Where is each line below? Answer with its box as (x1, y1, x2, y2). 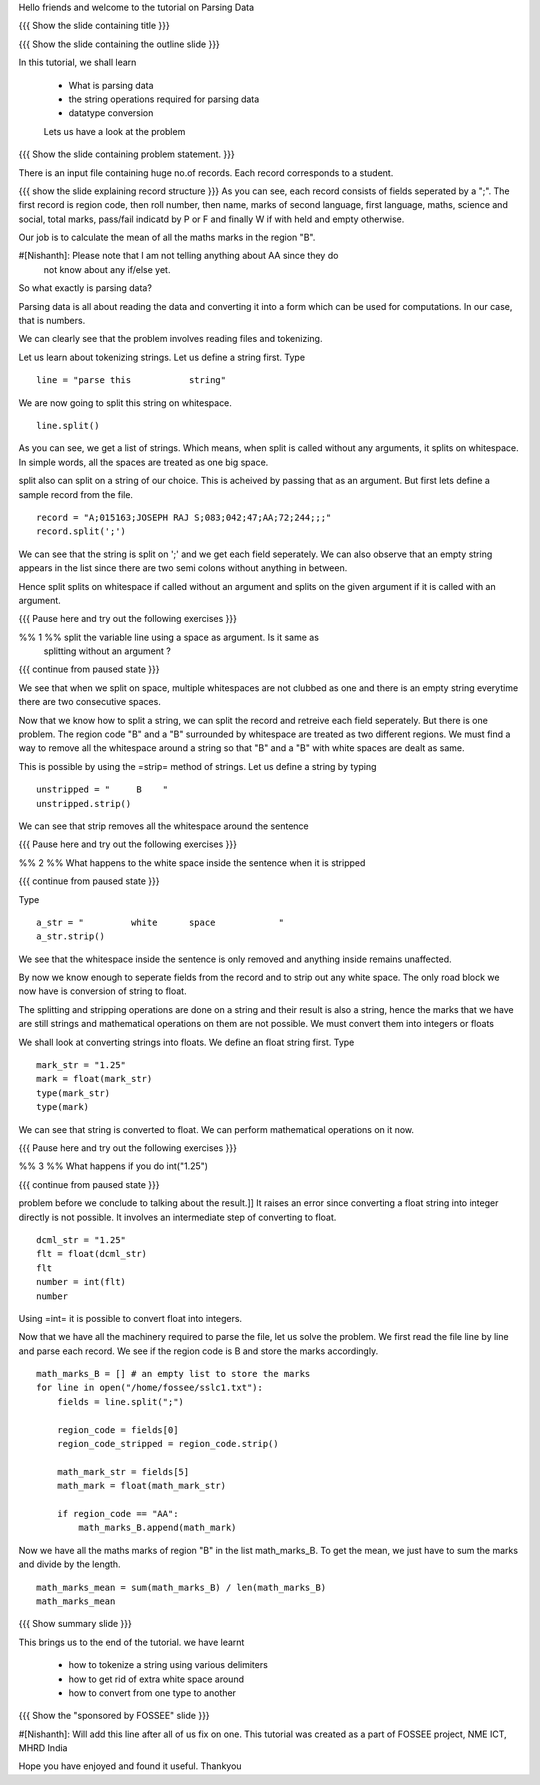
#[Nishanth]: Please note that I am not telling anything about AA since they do (18, 250, 339, 262)
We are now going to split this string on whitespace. (18, 396, 232, 409)
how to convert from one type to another (68, 1686, 237, 1699)
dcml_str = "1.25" (36, 1234, 127, 1245)
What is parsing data (68, 79, 154, 91)
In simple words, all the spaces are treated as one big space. (18, 456, 269, 468)
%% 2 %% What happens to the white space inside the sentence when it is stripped (18, 856, 366, 869)
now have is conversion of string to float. (18, 985, 187, 997)
